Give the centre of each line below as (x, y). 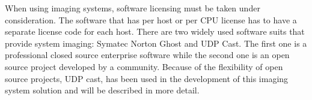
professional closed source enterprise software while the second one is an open (147, 55)
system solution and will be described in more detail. (102, 90)
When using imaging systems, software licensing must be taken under (133, 8)
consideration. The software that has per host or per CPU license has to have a (151, 19)
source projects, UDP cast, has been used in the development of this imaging (147, 78)
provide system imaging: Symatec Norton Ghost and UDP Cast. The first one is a (156, 43)
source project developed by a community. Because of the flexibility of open (144, 66)
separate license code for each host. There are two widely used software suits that (155, 31)
